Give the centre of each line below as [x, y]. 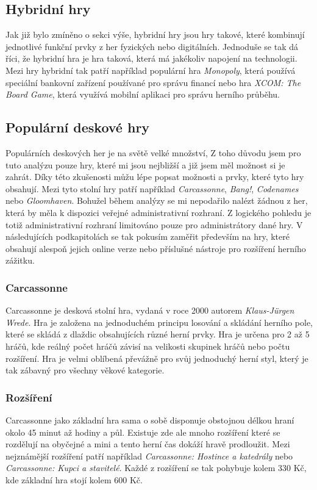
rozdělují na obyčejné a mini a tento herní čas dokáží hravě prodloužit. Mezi [148, 444]
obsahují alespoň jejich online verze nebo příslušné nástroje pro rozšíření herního [156, 248]
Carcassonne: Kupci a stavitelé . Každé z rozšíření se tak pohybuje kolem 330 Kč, [156, 468]
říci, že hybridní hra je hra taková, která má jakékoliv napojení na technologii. [151, 58]
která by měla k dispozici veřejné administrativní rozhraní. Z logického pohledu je [158, 212]
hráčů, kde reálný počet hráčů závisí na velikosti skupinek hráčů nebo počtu [148, 346]
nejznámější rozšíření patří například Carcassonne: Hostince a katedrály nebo [149, 456]
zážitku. [20, 260]
